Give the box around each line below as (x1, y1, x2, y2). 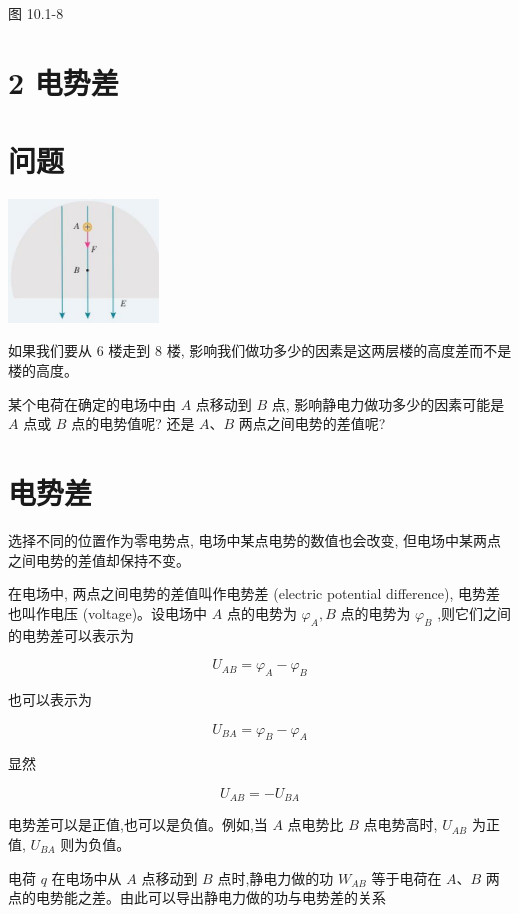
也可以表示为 (8, 688, 92, 709)
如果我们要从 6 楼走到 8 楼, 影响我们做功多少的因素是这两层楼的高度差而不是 (8, 340, 512, 361)
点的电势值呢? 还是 (71, 413, 195, 434)
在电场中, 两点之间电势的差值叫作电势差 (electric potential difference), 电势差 (8, 583, 500, 604)
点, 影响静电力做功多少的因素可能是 (271, 393, 505, 414)
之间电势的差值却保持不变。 (8, 549, 190, 570)
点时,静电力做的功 (217, 867, 334, 888)
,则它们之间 (437, 602, 512, 623)
